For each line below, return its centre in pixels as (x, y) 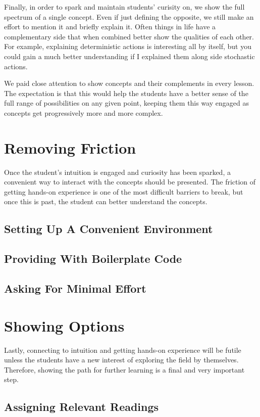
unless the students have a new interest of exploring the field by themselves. (121, 360)
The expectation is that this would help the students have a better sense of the (126, 93)
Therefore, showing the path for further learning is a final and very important (124, 369)
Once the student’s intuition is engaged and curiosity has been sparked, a (117, 172)
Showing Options (64, 325)
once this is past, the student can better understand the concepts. (106, 201)
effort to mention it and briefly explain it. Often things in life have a (110, 27)
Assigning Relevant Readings (82, 407)
